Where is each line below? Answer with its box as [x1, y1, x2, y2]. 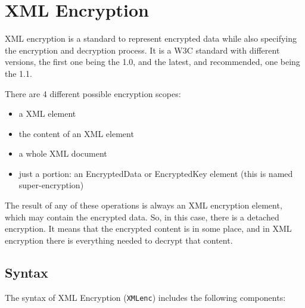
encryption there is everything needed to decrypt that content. [5, 234, 233, 246]
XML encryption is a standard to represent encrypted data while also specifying [5, 32, 297, 45]
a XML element [18, 107, 76, 120]
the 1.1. [5, 67, 32, 79]
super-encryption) [18, 179, 84, 191]
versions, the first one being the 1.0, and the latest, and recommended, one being [5, 55, 300, 68]
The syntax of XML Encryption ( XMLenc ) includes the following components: [5, 291, 286, 303]
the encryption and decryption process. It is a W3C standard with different [5, 43, 280, 56]
